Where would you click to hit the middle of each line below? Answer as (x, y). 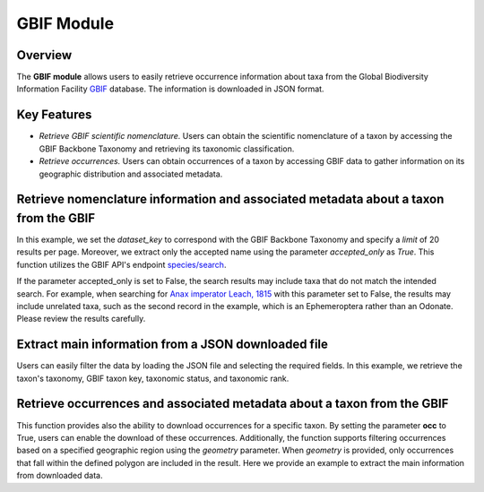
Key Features (54, 115)
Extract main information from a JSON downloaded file (173, 345)
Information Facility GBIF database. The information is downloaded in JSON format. (170, 89)
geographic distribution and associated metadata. (131, 174)
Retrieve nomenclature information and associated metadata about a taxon (230, 199)
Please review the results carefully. (81, 319)
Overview (44, 55)
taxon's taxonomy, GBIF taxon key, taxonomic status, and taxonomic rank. (153, 378)
